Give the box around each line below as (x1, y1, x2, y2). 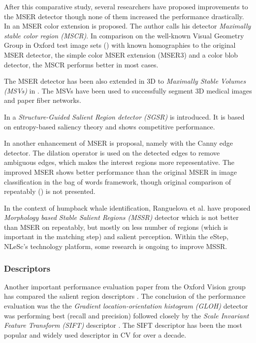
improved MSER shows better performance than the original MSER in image (4, 166, 237, 177)
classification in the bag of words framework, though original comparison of (4, 176, 231, 187)
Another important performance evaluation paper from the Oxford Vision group (4, 281, 246, 291)
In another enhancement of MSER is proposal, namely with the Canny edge (4, 138, 233, 148)
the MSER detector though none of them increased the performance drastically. (4, 11, 244, 21)
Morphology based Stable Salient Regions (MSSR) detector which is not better (4, 212, 239, 222)
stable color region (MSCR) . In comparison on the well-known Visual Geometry (4, 30, 244, 40)
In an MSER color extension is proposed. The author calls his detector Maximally (4, 21, 251, 31)
